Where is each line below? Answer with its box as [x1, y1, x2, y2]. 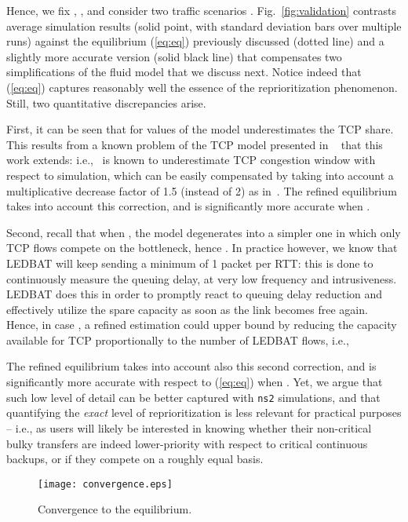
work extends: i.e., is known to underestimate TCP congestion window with [6, 151, 376, 168]
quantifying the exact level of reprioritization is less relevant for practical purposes [6, 404, 402, 421]
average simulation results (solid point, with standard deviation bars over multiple [6, 17, 402, 34]
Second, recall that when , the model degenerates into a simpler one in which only [6, 224, 401, 240]
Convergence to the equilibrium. [38, 501, 192, 517]
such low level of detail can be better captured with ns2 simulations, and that [6, 389, 381, 405]
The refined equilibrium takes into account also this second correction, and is [6, 358, 377, 374]
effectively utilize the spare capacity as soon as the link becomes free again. [6, 301, 368, 317]
